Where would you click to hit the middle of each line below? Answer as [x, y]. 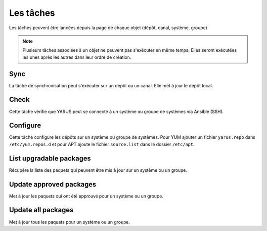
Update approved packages [53, 184]
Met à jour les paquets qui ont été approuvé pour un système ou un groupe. [86, 196]
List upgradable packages [50, 158]
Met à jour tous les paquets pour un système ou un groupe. [69, 222]
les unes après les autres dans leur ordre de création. [77, 57]
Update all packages [41, 210]
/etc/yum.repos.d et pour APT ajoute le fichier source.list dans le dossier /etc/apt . [102, 144]
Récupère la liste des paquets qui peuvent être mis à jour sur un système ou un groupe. [98, 170]
